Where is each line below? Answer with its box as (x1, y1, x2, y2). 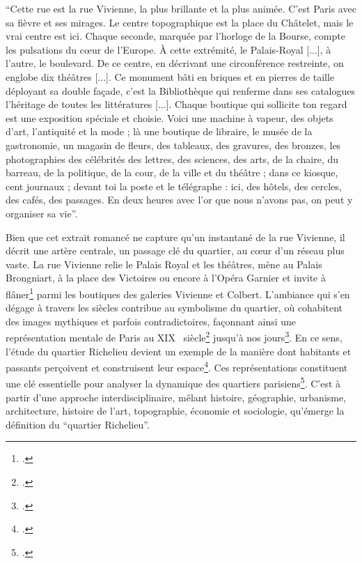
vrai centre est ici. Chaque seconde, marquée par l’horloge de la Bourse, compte (6, 29, 345, 43)
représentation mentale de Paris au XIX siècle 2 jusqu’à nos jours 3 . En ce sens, (6, 328, 343, 344)
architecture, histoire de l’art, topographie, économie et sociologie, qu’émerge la (6, 403, 345, 418)
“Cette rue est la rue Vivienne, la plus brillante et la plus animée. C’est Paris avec (6, 1, 356, 15)
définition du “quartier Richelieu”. (6, 417, 150, 431)
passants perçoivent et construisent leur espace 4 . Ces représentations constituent (6, 358, 348, 374)
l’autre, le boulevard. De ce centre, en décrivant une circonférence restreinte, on (6, 56, 344, 70)
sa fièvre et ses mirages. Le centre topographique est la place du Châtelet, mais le (6, 15, 354, 29)
